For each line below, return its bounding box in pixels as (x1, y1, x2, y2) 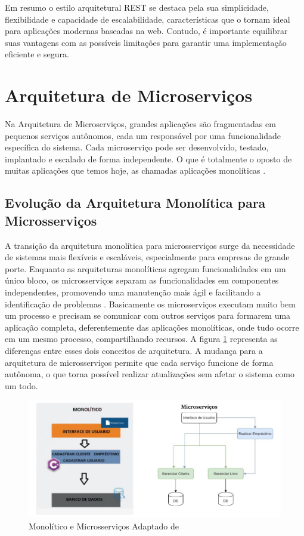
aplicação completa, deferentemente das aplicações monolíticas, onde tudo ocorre (5, 321, 299, 333)
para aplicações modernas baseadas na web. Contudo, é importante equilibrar (5, 24, 288, 37)
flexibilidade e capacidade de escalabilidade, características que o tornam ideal (5, 13, 290, 25)
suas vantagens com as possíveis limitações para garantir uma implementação (5, 36, 287, 48)
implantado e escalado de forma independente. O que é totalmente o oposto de (5, 152, 292, 165)
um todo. (5, 379, 38, 392)
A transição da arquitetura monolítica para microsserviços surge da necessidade (5, 239, 295, 251)
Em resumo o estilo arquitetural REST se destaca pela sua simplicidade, (5, 1, 269, 13)
